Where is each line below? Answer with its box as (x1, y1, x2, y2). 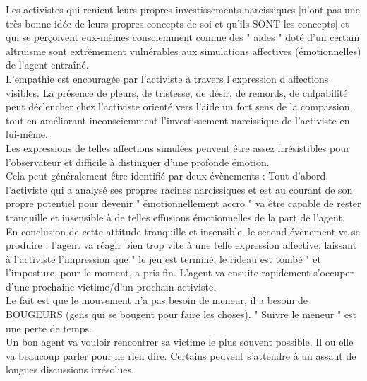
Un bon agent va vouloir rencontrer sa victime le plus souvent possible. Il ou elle (6, 334, 354, 349)
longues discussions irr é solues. (6, 362, 134, 377)
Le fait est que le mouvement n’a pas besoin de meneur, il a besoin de (6, 293, 308, 307)
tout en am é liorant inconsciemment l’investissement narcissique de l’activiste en (6, 112, 350, 127)
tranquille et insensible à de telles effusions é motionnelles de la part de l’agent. (6, 209, 345, 224)
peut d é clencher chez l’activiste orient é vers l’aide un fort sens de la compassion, (6, 99, 353, 114)
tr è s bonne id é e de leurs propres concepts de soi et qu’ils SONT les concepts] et (6, 16, 349, 30)
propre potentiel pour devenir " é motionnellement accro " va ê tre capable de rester (6, 196, 361, 211)
